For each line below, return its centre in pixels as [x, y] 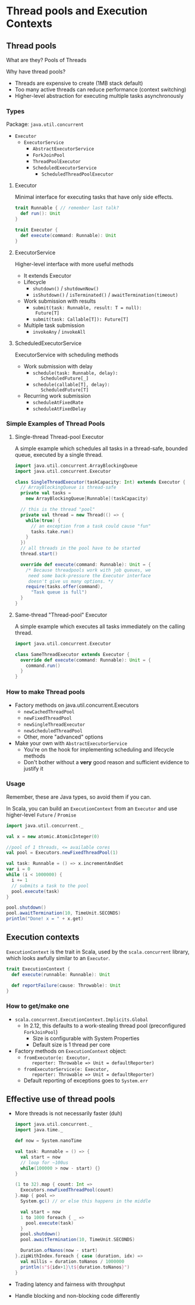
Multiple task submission [54, 325]
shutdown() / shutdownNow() [66, 288]
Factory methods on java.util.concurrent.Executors [77, 705]
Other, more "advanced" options [63, 737]
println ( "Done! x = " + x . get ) [45, 919]
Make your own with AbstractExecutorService [71, 743]
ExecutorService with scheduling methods [67, 355]
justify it [33, 768]
